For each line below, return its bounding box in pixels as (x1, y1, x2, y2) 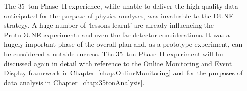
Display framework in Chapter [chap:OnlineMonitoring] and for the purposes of (4, 68, 243, 78)
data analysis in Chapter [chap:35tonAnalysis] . (4, 77, 145, 87)
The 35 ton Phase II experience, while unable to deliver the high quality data (4, 1, 238, 11)
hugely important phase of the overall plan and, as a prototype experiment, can (4, 39, 243, 49)
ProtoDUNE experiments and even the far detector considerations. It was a (4, 29, 230, 39)
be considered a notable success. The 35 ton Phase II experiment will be (4, 48, 223, 58)
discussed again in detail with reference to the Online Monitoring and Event (4, 58, 232, 68)
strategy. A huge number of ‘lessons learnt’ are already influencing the (4, 20, 214, 30)
